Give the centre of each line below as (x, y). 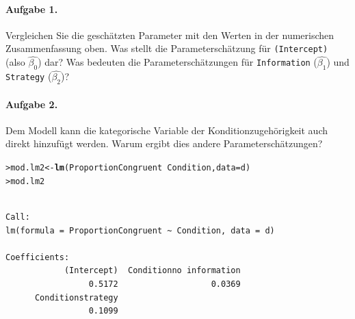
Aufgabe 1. (32, 9)
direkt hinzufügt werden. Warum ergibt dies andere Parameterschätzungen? (164, 143)
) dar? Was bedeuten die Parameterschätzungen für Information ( (177, 62)
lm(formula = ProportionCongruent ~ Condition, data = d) (140, 230)
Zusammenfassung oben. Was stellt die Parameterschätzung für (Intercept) (167, 48)
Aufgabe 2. (32, 104)
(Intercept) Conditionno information (152, 271)
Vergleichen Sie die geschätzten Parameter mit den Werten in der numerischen (170, 35)
